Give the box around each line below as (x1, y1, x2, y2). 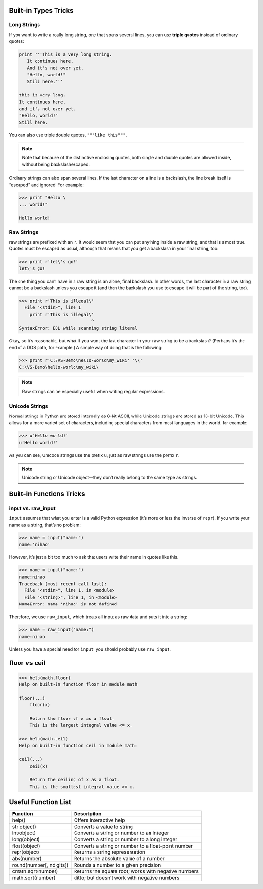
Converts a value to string (74, 823, 133, 830)
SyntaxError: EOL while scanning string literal (19, 325, 138, 331)
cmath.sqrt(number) (12, 868, 58, 875)
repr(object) (12, 849, 40, 856)
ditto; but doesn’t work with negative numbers (74, 874, 180, 881)
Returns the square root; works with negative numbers (74, 868, 199, 875)
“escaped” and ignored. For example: (9, 182, 84, 188)
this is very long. (19, 93, 66, 98)
